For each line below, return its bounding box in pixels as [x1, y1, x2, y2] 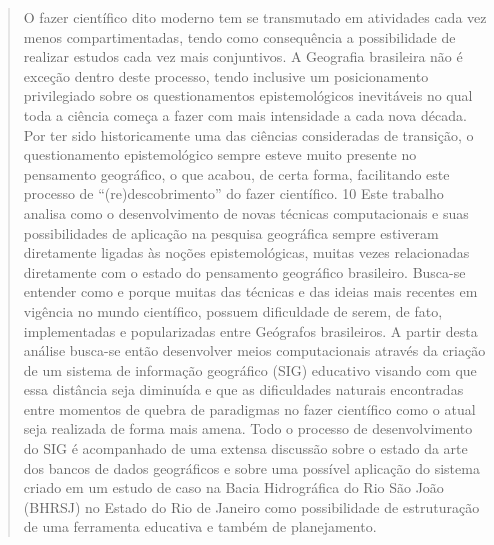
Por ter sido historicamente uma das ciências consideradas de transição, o [23, 124, 474, 145]
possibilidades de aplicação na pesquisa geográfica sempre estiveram [23, 222, 439, 243]
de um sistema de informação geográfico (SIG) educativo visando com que [23, 359, 477, 380]
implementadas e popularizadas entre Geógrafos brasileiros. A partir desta [23, 320, 478, 341]
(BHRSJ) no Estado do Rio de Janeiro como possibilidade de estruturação [23, 496, 480, 517]
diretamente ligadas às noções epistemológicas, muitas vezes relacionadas [23, 242, 470, 263]
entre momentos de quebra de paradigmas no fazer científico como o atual [23, 398, 476, 419]
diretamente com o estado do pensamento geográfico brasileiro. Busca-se [23, 261, 466, 282]
